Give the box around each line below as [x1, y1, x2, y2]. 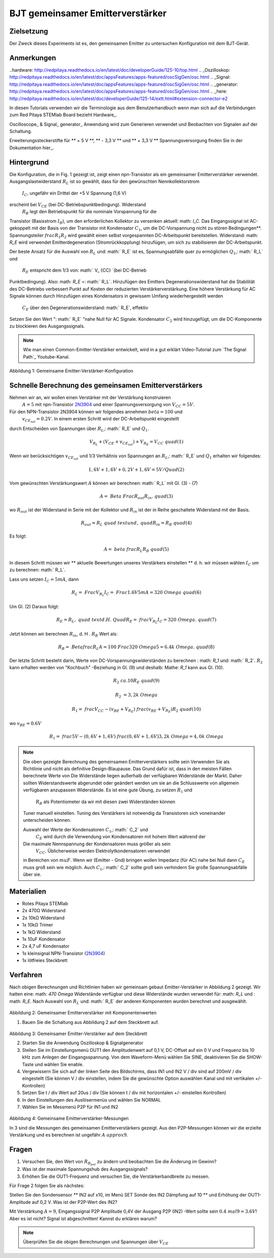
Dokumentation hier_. [9, 145, 54, 151]
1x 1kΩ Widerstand [22, 929, 61, 935]
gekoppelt [9, 225, 30, 231]
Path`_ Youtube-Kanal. [23, 353, 70, 360]
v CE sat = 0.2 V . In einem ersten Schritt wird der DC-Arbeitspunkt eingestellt [22, 416, 180, 424]
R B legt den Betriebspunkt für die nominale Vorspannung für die [22, 209, 157, 216]
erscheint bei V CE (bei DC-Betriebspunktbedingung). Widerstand [9, 201, 147, 209]
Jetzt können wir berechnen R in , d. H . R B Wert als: [9, 631, 118, 638]
